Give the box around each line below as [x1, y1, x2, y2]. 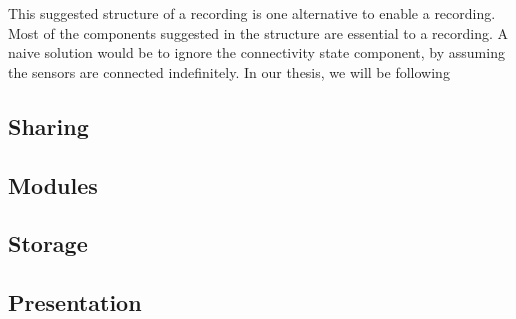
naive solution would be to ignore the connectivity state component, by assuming [8, 42, 505, 63]
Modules [8, 169, 98, 200]
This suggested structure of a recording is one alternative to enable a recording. [8, 3, 496, 23]
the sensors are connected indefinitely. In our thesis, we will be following [8, 61, 450, 82]
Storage [8, 228, 88, 259]
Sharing [8, 110, 89, 141]
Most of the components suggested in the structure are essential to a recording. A [8, 22, 509, 43]
